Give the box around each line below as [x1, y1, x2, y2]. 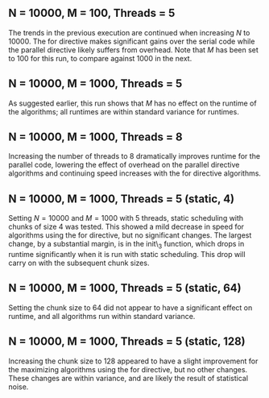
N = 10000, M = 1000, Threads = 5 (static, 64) [8, 281, 242, 295]
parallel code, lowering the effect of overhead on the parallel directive [8, 160, 240, 170]
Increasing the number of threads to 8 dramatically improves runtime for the [8, 151, 260, 161]
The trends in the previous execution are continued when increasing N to [8, 27, 250, 37]
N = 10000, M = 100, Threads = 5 [8, 6, 176, 20]
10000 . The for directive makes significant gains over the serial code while [8, 36, 255, 46]
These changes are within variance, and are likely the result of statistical [8, 373, 248, 383]
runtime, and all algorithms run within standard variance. [8, 311, 196, 321]
